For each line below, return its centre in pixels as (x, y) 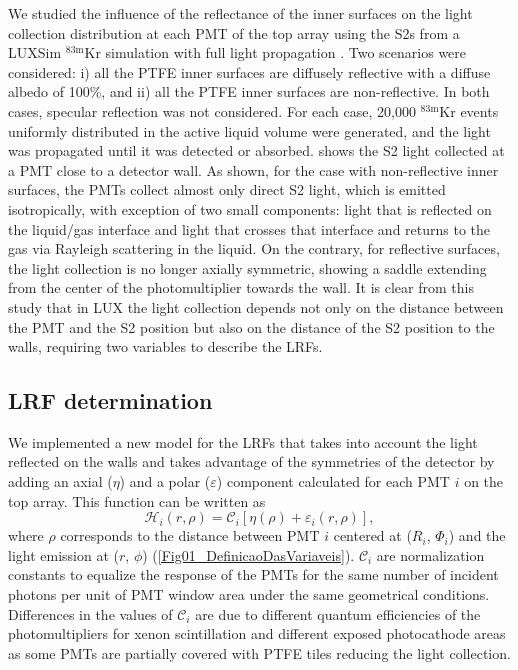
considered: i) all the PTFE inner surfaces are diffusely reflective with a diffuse (249, 71)
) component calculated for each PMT (333, 481)
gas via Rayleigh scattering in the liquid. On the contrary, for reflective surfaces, (254, 248)
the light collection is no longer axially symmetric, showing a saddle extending (247, 267)
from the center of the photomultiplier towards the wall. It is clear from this (241, 287)
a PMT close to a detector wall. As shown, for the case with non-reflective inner (253, 169)
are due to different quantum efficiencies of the (338, 613)
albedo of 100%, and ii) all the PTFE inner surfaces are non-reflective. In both (249, 91)
